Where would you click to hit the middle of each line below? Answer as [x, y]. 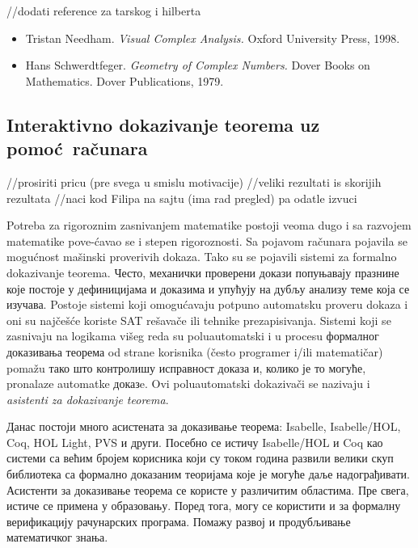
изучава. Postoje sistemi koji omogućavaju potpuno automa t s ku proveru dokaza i [207, 304]
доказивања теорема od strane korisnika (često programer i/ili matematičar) [195, 351]
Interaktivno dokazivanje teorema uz [163, 124]
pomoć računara [77, 148]
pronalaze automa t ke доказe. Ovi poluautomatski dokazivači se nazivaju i [188, 384]
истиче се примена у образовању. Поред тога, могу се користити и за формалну [204, 506]
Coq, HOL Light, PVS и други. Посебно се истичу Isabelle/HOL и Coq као [195, 442]
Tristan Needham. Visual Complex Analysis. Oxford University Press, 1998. [213, 38]
